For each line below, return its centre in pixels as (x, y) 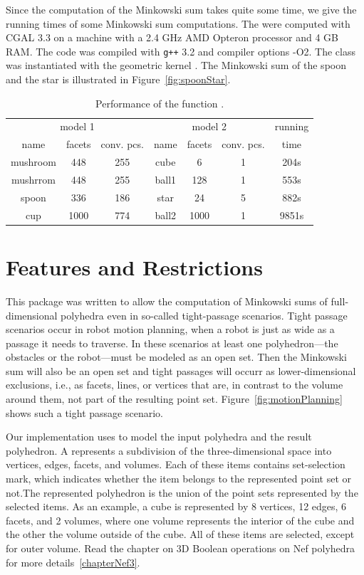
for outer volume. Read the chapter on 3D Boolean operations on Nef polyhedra (181, 548)
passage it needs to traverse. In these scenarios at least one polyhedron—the (172, 343)
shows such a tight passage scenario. (84, 412)
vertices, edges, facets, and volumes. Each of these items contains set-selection (176, 464)
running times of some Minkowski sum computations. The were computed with (178, 23)
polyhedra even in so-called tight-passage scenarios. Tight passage (204, 315)
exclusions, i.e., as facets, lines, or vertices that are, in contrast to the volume (175, 385)
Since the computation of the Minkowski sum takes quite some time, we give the (181, 9)
